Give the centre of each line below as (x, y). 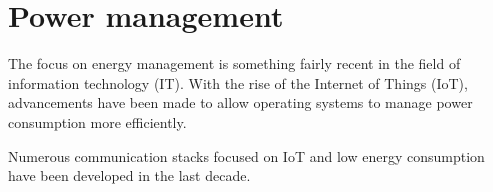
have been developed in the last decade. (129, 175)
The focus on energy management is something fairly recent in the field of (234, 63)
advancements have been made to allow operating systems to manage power (240, 102)
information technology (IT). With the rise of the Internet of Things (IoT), (238, 82)
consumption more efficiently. (97, 121)
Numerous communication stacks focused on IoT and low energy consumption (246, 155)
